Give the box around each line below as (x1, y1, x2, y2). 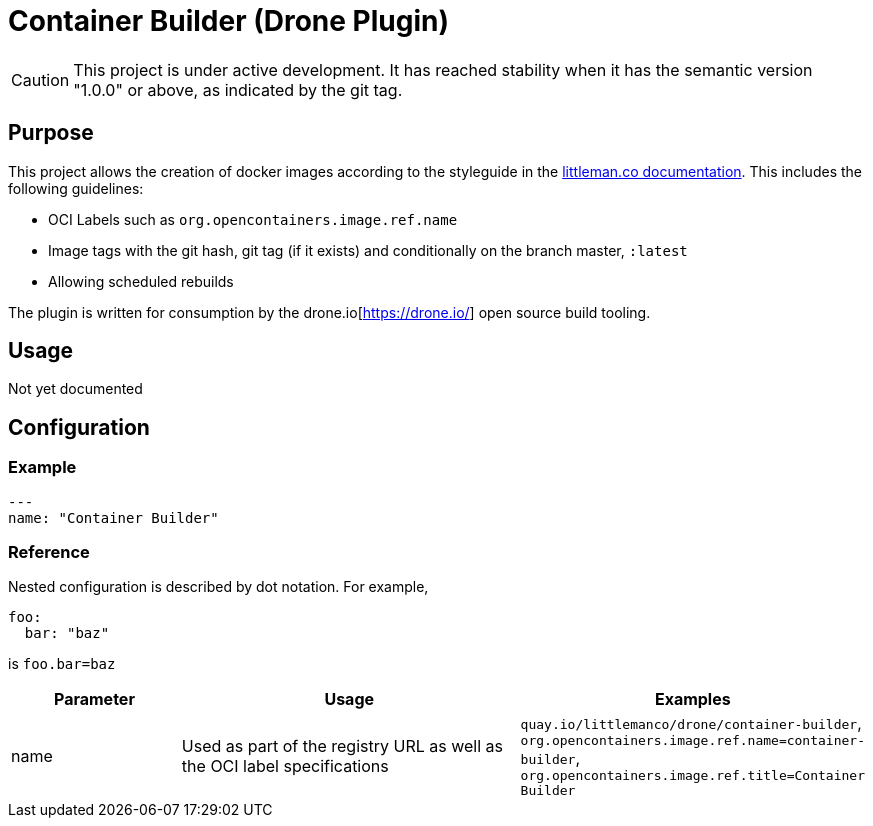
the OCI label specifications (181, 755, 389, 776)
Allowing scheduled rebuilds (48, 272, 234, 290)
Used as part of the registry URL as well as (181, 735, 503, 756)
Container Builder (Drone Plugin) (8, 4, 450, 38)
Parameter (53, 689, 135, 710)
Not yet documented (8, 380, 143, 398)
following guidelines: (8, 179, 144, 197)
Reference (8, 542, 90, 563)
